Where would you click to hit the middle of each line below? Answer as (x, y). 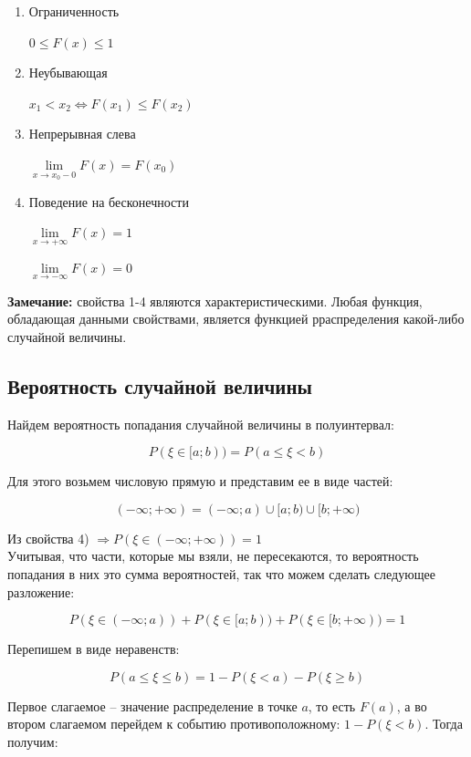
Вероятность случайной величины (160, 385)
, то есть (332, 705)
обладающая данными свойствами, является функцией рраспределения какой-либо (236, 319)
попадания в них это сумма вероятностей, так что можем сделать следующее (221, 573)
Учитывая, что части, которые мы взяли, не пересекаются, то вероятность (213, 556)
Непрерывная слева (82, 134)
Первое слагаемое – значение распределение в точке (152, 705)
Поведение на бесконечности (109, 201)
